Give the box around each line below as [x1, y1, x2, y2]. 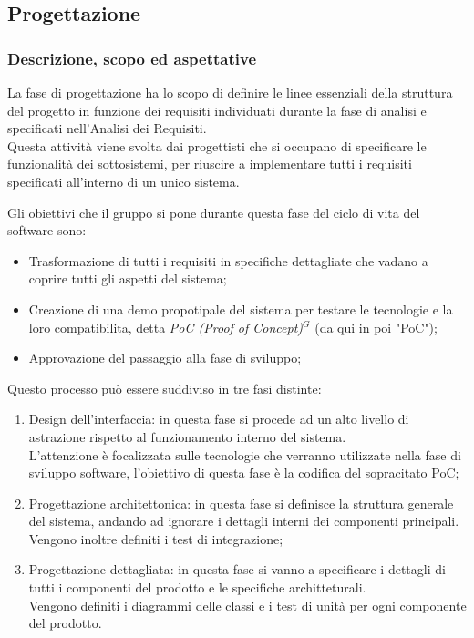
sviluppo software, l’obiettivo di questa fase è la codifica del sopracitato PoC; [28, 463, 459, 482]
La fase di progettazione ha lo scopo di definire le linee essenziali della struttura [7, 83, 453, 101]
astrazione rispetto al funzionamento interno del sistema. [28, 427, 346, 446]
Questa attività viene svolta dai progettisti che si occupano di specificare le [7, 136, 427, 155]
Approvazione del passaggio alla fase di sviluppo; [28, 348, 302, 367]
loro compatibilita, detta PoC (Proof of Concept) [28, 317, 304, 336]
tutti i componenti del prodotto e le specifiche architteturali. [28, 578, 366, 597]
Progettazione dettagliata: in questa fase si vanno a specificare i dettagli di [28, 560, 446, 579]
